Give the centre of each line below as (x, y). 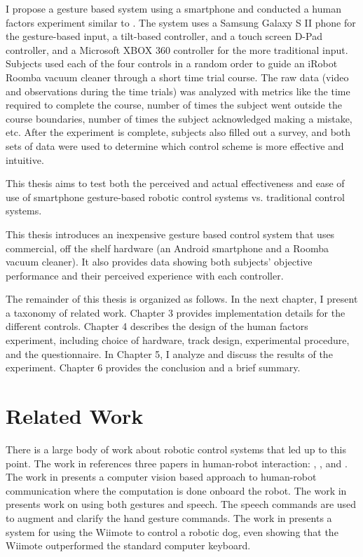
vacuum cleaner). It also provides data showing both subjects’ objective (159, 262)
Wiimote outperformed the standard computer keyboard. (128, 545)
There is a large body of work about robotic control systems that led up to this (176, 449)
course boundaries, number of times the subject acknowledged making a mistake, (179, 118)
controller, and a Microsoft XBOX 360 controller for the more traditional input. (177, 49)
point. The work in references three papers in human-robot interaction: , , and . (177, 463)
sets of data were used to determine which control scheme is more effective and (175, 145)
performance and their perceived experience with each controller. (145, 275)
